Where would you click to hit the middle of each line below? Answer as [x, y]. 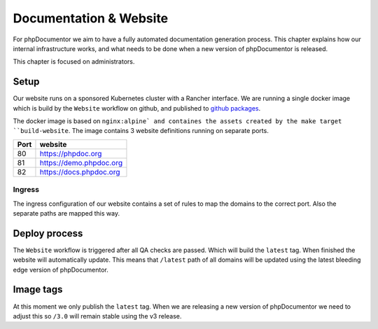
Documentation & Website [91, 18]
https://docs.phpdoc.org [80, 171]
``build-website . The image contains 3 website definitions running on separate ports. [141, 131]
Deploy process [48, 233]
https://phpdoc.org [71, 153]
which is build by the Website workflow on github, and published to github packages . [137, 108]
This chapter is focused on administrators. [74, 62]
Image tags [38, 289]
